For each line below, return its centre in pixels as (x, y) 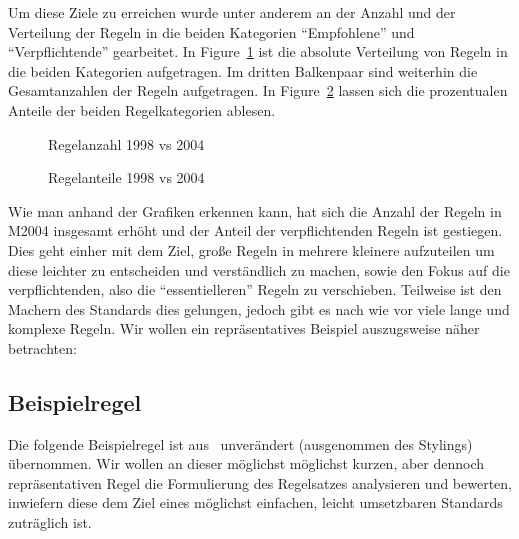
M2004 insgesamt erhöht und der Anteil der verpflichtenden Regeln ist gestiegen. (255, 230)
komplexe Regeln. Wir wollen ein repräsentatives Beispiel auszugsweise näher (244, 328)
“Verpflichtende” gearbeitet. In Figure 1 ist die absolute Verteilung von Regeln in (258, 51)
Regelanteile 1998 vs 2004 (126, 177)
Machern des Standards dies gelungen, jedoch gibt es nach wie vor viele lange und (259, 308)
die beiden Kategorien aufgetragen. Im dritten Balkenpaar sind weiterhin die (243, 70)
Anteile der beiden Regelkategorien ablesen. (142, 109)
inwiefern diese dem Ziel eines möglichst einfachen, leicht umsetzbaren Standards (255, 502)
